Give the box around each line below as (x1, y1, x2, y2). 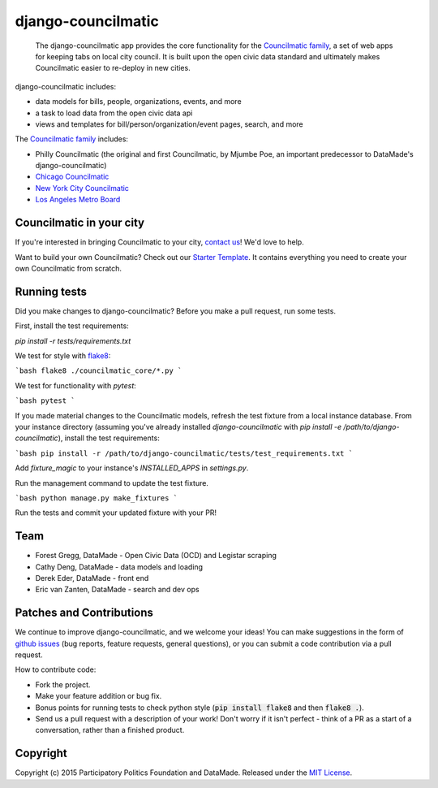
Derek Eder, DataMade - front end (35, 573, 149, 582)
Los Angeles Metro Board (35, 195, 121, 205)
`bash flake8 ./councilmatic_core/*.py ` (15, 366, 182, 375)
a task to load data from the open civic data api (35, 108, 193, 118)
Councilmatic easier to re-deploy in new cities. (35, 63, 191, 73)
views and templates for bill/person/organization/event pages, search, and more (35, 119, 303, 129)
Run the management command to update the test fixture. (15, 478, 208, 487)
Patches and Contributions (15, 606, 154, 620)
